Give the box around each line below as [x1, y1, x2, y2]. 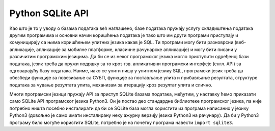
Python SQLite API [9, 8, 89, 19]
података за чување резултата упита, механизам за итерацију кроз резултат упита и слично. [9, 81, 212, 88]
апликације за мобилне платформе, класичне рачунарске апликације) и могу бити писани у [36, 46, 237, 53]
